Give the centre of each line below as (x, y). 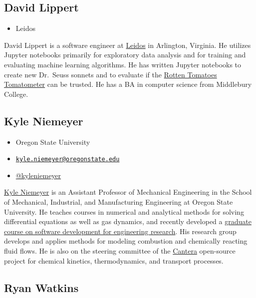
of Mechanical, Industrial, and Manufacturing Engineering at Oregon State (119, 202)
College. (16, 94)
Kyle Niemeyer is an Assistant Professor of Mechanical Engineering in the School (128, 192)
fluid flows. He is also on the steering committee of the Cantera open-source (120, 250)
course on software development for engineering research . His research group (120, 231)
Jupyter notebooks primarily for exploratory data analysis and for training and (125, 55)
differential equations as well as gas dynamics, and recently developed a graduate (128, 221)
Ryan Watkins (41, 287)
